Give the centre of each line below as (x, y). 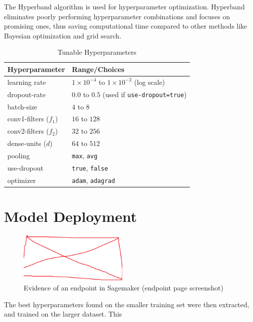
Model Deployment (71, 216)
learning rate (27, 82)
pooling (19, 155)
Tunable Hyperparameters (97, 52)
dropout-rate (27, 94)
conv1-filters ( (28, 119)
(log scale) (150, 82)
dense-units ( (27, 143)
